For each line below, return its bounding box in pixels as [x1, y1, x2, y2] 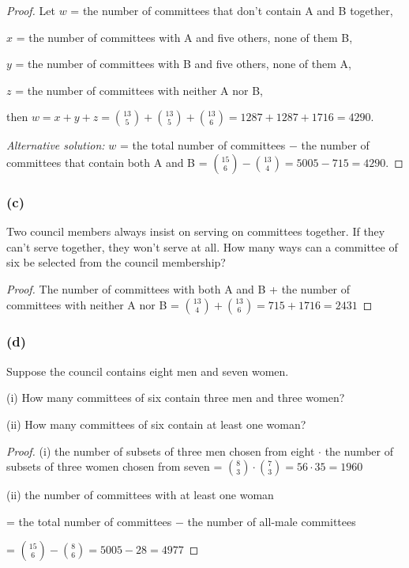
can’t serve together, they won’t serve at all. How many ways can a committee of [6, 238, 398, 255]
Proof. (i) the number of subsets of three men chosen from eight [6, 442, 315, 459]
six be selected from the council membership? [6, 254, 226, 271]
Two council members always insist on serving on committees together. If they [6, 223, 385, 240]
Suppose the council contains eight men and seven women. [6, 362, 289, 379]
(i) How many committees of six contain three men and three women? [6, 389, 345, 406]
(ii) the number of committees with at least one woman [6, 487, 274, 503]
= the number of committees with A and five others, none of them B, [16, 28, 353, 45]
